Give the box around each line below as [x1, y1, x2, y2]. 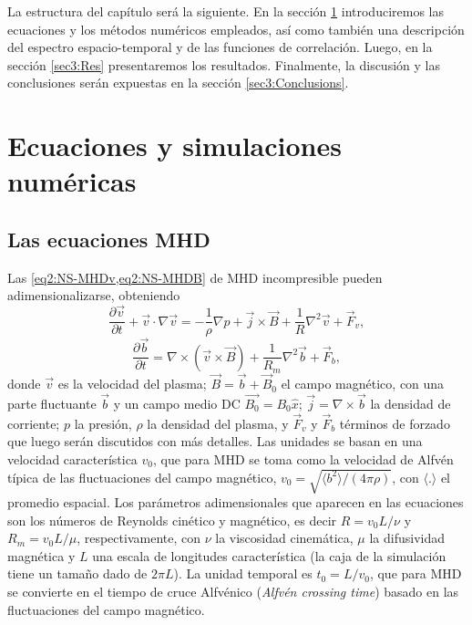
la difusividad [369, 528, 446, 547]
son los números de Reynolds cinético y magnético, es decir [7, 510, 337, 529]
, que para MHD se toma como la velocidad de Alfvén [153, 449, 454, 468]
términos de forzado [339, 413, 450, 432]
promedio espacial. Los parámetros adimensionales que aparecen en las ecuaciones [7, 493, 464, 512]
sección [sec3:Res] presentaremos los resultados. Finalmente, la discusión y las [7, 55, 440, 74]
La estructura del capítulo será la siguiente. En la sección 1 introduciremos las [7, 2, 444, 20]
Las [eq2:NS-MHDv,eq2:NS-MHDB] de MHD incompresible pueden [7, 267, 383, 286]
